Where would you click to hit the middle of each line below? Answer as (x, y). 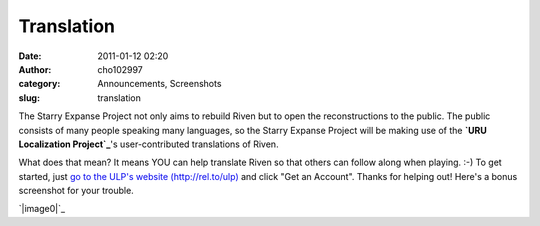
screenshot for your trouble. (76, 191)
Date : (30, 56)
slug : (29, 97)
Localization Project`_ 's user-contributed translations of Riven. (148, 144)
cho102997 (120, 69)
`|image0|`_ (41, 209)
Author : (35, 69)
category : (39, 84)
